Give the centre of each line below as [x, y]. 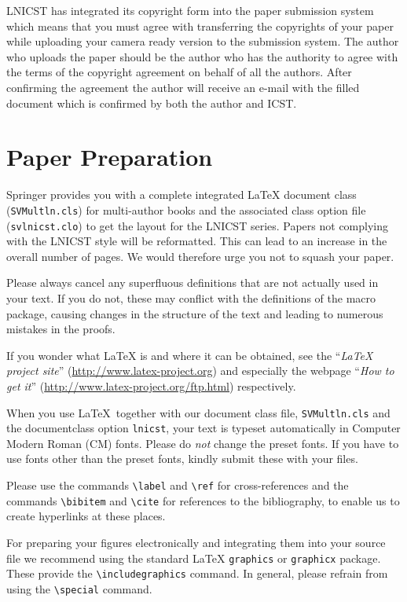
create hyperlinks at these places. [86, 516]
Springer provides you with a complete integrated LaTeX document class [181, 195]
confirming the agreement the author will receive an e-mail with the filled [183, 87]
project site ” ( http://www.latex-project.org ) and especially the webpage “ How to [200, 371]
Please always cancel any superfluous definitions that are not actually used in [192, 283]
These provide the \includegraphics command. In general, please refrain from [197, 573]
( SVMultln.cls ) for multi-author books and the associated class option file [186, 209]
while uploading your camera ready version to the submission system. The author [203, 41]
